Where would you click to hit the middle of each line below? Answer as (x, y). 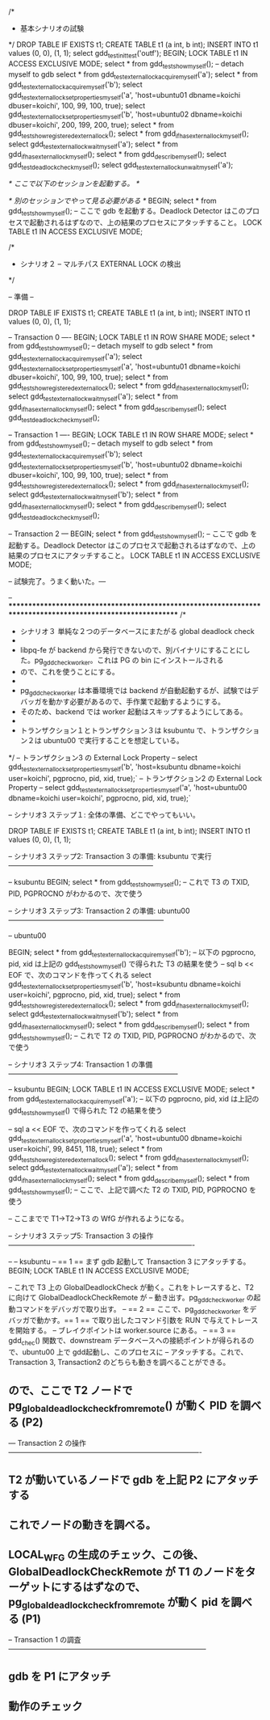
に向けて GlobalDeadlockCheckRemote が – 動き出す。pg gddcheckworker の (131, 1298)
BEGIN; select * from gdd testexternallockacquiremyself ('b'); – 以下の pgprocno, (132, 953)
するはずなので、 (104, 1587)
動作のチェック (46, 1706)
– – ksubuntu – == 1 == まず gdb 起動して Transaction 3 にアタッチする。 (129, 1261)
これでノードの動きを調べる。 (83, 1525)
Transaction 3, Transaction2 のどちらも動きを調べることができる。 (119, 1363)
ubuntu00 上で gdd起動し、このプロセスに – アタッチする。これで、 (135, 1352)
